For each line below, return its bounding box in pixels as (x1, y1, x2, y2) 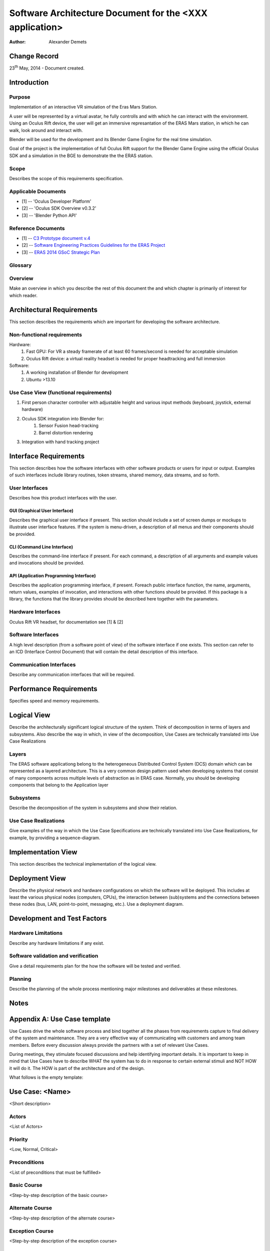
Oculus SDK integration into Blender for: (21, 415, 104, 421)
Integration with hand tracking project (21, 438, 99, 445)
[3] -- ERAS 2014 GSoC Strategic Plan (21, 249, 100, 255)
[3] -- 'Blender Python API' (21, 212, 77, 218)
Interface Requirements (9, 452, 85, 460)
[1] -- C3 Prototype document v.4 (21, 235, 90, 241)
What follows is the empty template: (9, 1074, 83, 1080)
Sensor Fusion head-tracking (38, 423, 98, 429)
